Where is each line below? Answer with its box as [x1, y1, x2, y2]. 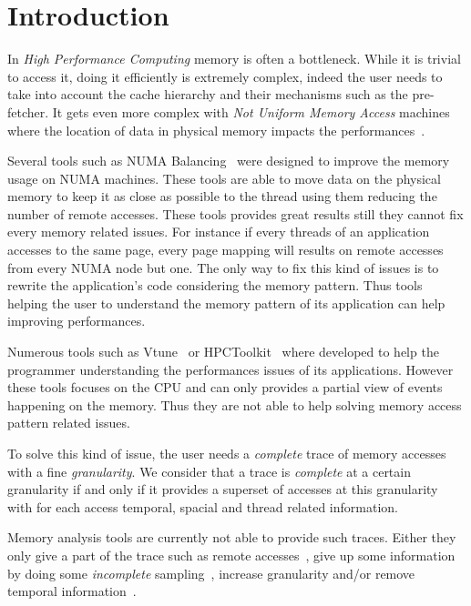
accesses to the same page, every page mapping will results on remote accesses [7, 240, 444, 259]
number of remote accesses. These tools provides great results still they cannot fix [7, 204, 464, 223]
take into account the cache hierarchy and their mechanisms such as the [7, 85, 408, 104]
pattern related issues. [7, 413, 130, 432]
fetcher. [7, 102, 49, 121]
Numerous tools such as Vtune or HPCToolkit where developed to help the [7, 342, 439, 361]
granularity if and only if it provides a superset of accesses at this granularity [7, 480, 438, 499]
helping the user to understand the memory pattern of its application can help [7, 293, 445, 312]
